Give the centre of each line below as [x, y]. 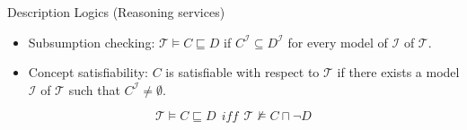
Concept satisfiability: [88, 72]
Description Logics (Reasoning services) [116, 12]
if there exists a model [398, 72]
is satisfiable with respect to [242, 72]
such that [94, 89]
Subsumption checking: [92, 42]
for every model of [338, 42]
